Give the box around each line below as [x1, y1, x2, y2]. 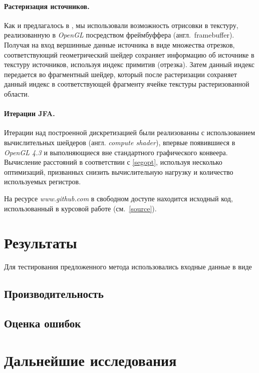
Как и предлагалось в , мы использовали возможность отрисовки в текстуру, [4, 20, 238, 30]
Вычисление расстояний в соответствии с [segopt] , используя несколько [4, 157, 222, 167]
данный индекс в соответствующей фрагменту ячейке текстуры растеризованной [4, 79, 249, 89]
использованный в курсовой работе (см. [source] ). [4, 203, 157, 213]
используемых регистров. [4, 176, 81, 187]
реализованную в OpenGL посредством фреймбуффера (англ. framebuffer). [4, 30, 234, 40]
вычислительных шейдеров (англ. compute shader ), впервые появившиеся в [4, 137, 235, 147]
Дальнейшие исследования [4, 349, 177, 370]
